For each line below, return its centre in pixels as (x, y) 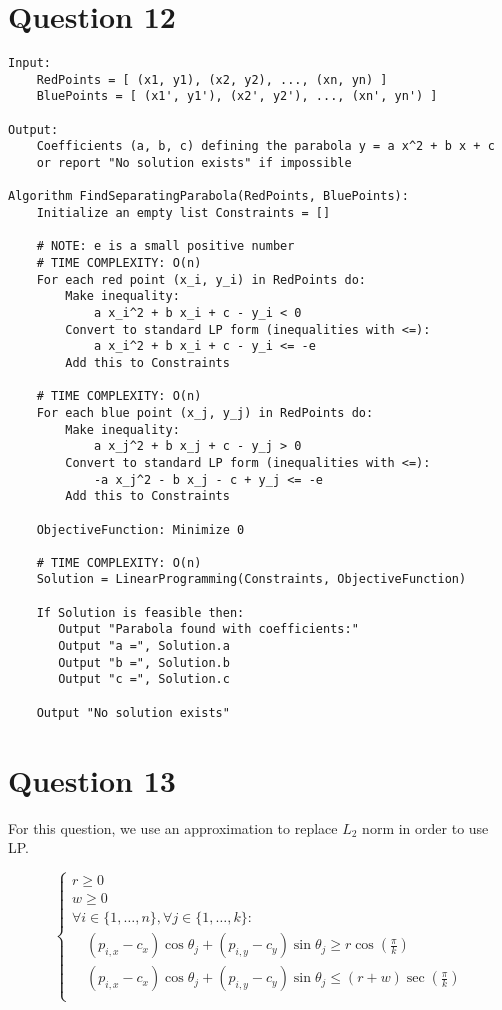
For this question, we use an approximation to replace (173, 827)
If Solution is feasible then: (140, 612)
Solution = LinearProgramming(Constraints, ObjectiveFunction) (251, 579)
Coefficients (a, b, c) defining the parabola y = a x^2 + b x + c (265, 146)
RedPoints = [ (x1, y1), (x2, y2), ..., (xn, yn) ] (212, 79)
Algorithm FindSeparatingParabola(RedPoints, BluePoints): (208, 196)
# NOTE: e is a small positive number (165, 246)
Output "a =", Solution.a (144, 646)
